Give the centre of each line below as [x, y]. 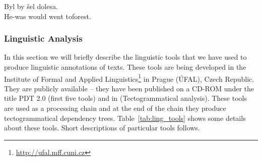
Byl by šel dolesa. [31, 6]
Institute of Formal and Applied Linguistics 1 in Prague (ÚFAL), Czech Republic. [129, 78]
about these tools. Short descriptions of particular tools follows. [102, 128]
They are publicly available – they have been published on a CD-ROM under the [129, 88]
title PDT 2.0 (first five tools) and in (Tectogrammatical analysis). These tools [125, 98]
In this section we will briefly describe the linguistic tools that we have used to [125, 57]
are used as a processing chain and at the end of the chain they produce [115, 108]
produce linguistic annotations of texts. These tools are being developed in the [125, 67]
